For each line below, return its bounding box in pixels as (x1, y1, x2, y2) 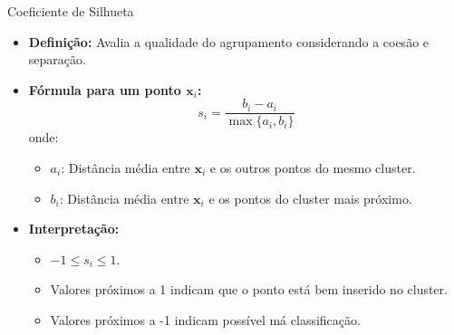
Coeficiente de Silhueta (7, 2, 134, 20)
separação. (28, 50, 86, 69)
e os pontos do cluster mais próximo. (208, 188, 412, 207)
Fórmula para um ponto (28, 80, 181, 99)
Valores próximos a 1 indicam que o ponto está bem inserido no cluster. (50, 280, 449, 299)
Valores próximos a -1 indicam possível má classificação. (50, 311, 361, 329)
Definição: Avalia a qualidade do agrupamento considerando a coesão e (28, 32, 430, 51)
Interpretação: (28, 219, 120, 238)
